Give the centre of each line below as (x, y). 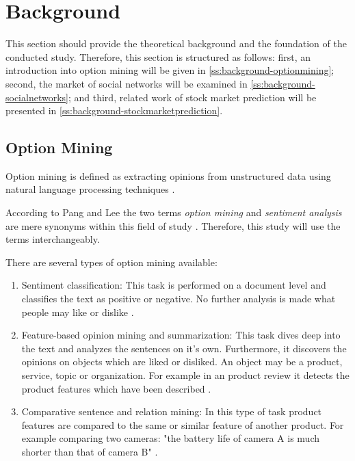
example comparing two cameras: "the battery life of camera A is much (170, 438)
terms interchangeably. (53, 239)
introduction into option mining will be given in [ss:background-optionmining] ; (170, 70)
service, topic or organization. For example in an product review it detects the (185, 375)
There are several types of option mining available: (111, 262)
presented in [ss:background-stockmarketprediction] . (114, 110)
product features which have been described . (116, 388)
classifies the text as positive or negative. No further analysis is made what (179, 299)
